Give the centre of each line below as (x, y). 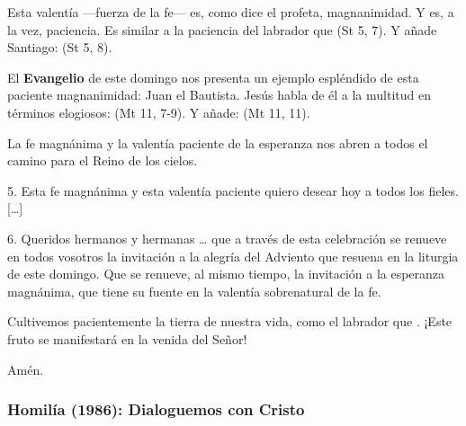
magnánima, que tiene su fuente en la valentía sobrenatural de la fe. (194, 291)
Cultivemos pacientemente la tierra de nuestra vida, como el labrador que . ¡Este (230, 321)
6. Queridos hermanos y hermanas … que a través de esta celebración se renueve (227, 238)
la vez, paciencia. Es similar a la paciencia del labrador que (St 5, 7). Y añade (222, 29)
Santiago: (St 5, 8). (60, 47)
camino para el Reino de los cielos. (103, 160)
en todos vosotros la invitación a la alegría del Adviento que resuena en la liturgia (233, 256)
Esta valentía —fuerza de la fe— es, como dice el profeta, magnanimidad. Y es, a (231, 12)
